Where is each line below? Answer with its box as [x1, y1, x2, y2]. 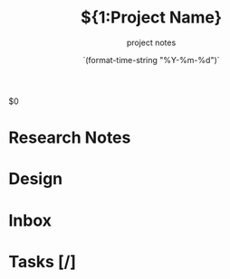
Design [8, 169, 63, 190]
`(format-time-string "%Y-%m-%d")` [82, 54, 220, 65]
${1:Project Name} [80, 7, 223, 28]
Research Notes [8, 127, 131, 148]
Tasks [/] [8, 251, 77, 272]
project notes [126, 37, 177, 48]
